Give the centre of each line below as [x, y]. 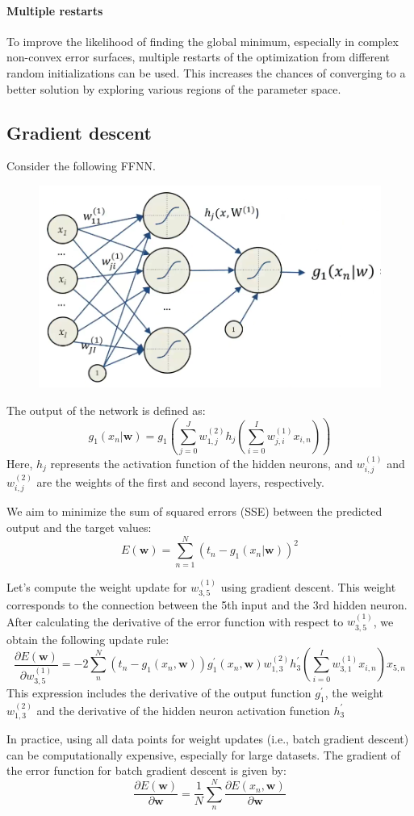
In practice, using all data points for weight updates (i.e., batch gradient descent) [208, 739]
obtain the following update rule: [88, 639]
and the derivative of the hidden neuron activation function [183, 710]
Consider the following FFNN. [81, 166]
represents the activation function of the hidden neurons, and [202, 463]
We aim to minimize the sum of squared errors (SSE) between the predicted [194, 511]
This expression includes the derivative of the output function [159, 693]
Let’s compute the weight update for [97, 586]
